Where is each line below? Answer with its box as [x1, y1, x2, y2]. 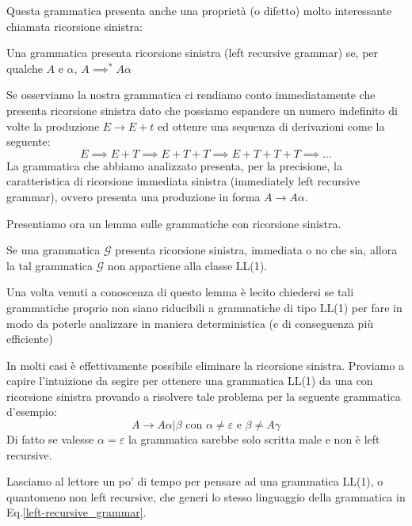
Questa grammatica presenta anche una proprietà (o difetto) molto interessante [6, 2, 392, 18]
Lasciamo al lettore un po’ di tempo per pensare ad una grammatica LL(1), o [6, 473, 383, 490]
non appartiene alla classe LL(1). [107, 257, 268, 273]
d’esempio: [6, 403, 57, 420]
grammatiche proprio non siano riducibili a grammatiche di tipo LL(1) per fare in [6, 299, 402, 315]
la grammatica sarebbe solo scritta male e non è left [128, 431, 380, 448]
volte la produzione [6, 117, 100, 134]
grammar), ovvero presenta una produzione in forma [6, 188, 261, 204]
